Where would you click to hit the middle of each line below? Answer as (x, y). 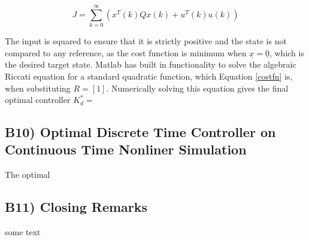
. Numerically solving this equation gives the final (197, 88)
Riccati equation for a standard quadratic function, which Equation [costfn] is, (149, 76)
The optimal (28, 174)
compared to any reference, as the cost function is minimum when (126, 52)
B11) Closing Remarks (76, 207)
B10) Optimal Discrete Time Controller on (140, 132)
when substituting (38, 88)
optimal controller (38, 100)
